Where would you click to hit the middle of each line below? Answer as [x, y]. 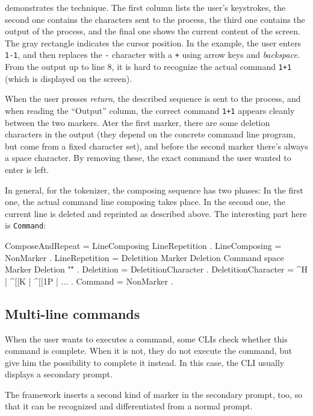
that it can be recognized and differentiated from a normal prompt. [129, 406]
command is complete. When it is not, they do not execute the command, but [149, 351]
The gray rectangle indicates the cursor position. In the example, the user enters [153, 43]
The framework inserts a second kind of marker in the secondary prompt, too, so [154, 394]
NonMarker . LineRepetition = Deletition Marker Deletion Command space [144, 257]
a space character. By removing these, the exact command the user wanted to [148, 158]
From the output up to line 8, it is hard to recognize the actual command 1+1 [148, 67]
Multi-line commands [73, 313]
